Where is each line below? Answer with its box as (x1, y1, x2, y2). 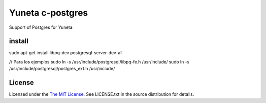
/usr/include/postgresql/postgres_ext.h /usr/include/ (9, 66, 115, 72)
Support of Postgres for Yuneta (9, 24, 73, 30)
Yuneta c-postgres (9, 7, 88, 18)
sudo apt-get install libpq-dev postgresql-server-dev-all (9, 50, 123, 56)
